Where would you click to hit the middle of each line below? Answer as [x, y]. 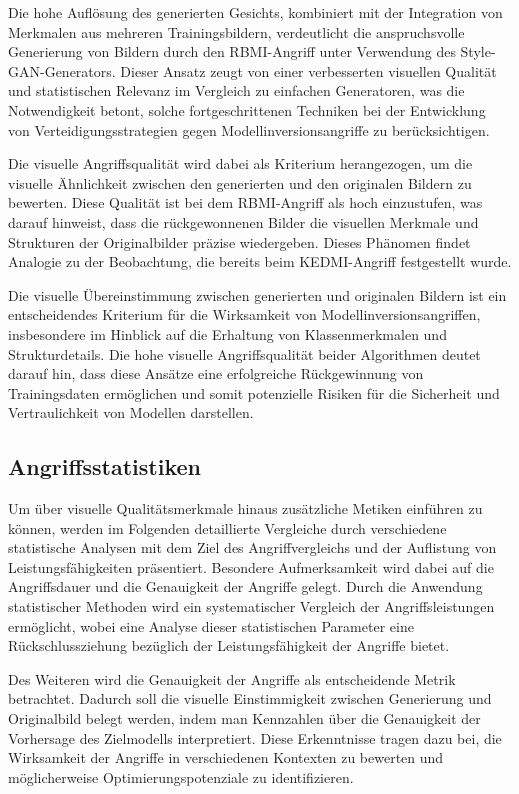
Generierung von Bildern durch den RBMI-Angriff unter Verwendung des [232, 51]
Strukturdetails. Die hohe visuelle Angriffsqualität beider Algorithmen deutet [244, 353]
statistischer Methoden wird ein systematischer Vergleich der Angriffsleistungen [251, 606]
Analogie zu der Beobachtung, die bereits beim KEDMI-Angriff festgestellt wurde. [260, 261]
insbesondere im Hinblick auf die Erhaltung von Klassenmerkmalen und [227, 333]
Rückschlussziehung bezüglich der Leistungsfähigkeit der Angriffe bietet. [229, 645]
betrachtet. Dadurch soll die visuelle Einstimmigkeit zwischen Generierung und [250, 698]
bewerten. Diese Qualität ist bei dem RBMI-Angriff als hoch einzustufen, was [245, 202]
